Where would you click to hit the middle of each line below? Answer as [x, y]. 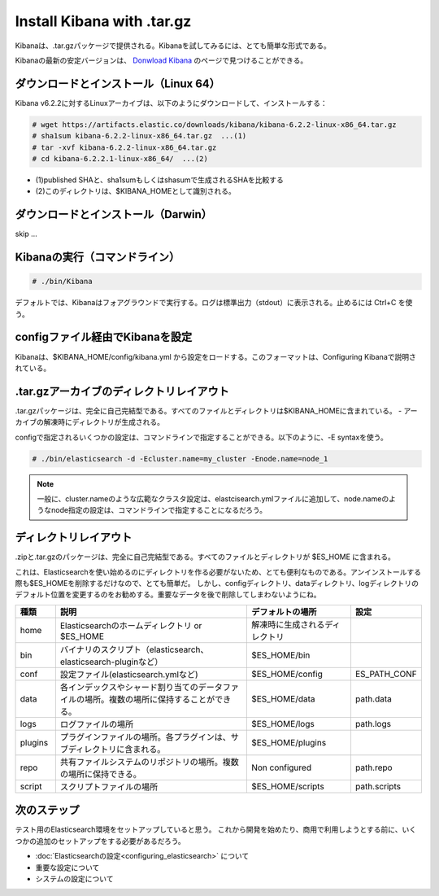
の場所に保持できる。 [101, 774]
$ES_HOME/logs [283, 723]
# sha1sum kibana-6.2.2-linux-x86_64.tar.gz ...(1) [139, 136]
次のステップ [47, 810]
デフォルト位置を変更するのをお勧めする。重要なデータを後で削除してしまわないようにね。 [168, 595]
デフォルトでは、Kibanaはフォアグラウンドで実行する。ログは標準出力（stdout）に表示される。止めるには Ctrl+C [206, 303]
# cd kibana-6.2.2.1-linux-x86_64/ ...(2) [120, 159]
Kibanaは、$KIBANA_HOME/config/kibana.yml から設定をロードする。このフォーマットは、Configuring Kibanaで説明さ [215, 356]
